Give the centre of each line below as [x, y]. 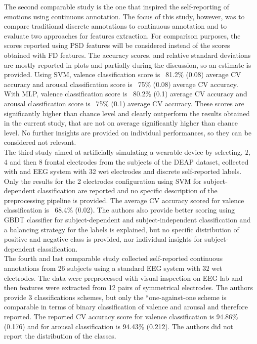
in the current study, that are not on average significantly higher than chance [121, 123]
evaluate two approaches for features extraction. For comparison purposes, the [122, 35]
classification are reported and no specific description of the [127, 191]
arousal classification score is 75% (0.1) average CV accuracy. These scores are [124, 103]
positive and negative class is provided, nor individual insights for [103, 239]
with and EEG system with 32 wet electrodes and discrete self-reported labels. [123, 171]
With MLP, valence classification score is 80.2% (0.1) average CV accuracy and [126, 94]
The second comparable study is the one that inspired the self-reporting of [117, 6]
